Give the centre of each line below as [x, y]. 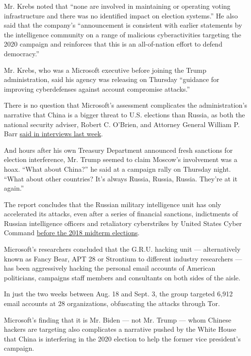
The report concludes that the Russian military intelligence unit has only [113, 204]
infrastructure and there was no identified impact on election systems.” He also [121, 15]
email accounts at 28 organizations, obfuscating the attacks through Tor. [112, 303]
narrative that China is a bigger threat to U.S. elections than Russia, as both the [125, 114]
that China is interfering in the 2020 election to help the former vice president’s [122, 338]
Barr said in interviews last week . [53, 134]
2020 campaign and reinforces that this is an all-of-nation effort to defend [113, 44]
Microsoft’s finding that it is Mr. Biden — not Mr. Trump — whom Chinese [118, 319]
